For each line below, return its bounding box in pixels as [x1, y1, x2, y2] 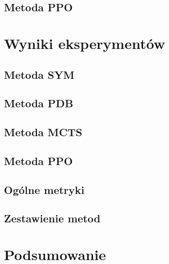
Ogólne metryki [4, 182, 85, 197]
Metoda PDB [4, 96, 73, 111]
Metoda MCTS [4, 124, 82, 140]
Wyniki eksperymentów [4, 33, 165, 53]
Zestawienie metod [4, 211, 101, 226]
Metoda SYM [4, 67, 74, 82]
